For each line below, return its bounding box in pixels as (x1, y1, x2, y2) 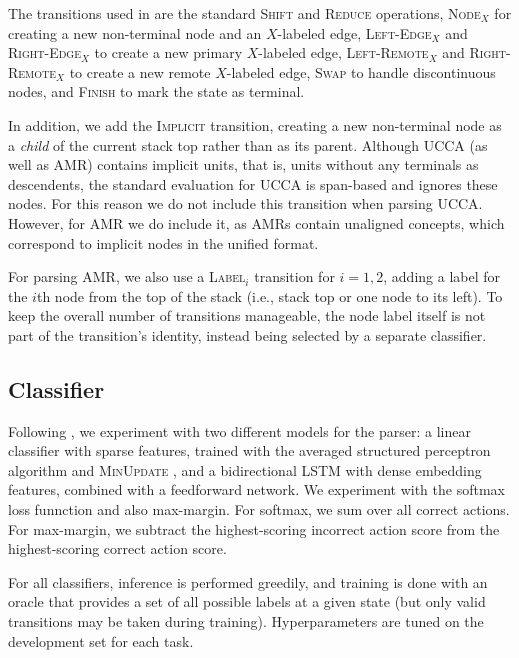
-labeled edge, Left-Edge (277, 22, 432, 43)
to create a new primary (94, 42, 243, 63)
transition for (254, 266, 335, 287)
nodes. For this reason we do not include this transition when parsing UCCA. (8, 193, 483, 214)
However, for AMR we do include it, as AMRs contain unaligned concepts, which (8, 212, 505, 233)
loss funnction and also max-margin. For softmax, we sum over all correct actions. (8, 499, 510, 520)
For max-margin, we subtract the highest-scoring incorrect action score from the (8, 518, 500, 539)
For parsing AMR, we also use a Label (8, 266, 246, 287)
